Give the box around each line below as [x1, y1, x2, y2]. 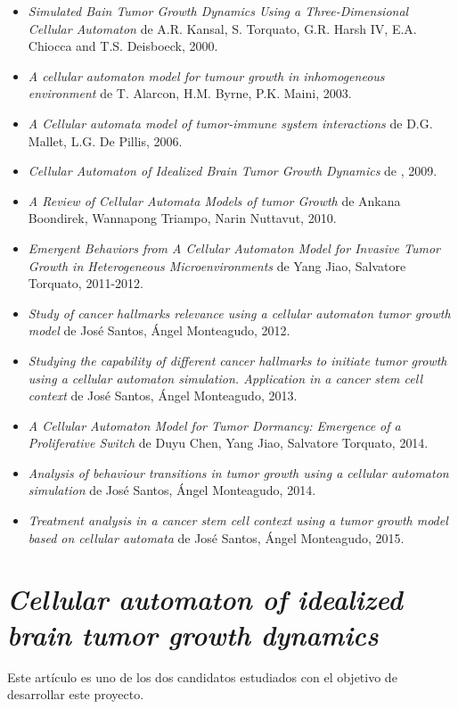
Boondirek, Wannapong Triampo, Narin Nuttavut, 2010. [28, 209, 337, 227]
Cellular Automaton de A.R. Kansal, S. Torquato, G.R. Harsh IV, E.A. [28, 19, 417, 37]
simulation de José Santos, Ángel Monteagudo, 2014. [28, 481, 316, 499]
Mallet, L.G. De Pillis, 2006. [28, 131, 183, 150]
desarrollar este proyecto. [7, 685, 144, 704]
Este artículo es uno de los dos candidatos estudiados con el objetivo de [7, 667, 397, 686]
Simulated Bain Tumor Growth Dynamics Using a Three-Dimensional [28, 2, 409, 20]
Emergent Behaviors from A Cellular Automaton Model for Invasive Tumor [28, 238, 440, 257]
